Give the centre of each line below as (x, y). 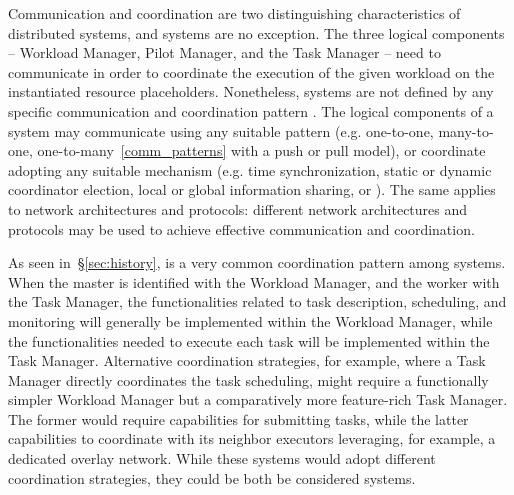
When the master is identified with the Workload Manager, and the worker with (254, 281)
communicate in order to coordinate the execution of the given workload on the (251, 71)
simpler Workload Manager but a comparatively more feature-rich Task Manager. (258, 399)
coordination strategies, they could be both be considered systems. (212, 477)
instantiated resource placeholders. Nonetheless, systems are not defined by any (251, 91)
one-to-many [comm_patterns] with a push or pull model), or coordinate (261, 150)
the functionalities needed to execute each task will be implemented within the (249, 340)
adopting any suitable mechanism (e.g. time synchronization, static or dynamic (250, 169)
